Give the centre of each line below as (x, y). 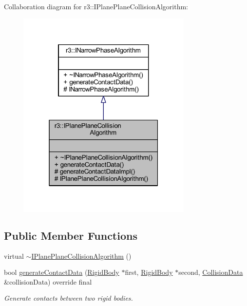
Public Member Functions (71, 235)
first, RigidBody (149, 272)
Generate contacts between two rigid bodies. (68, 298)
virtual (14, 256)
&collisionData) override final (48, 281)
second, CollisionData (211, 272)
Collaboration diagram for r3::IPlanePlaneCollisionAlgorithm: (96, 6)
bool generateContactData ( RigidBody (62, 272)
